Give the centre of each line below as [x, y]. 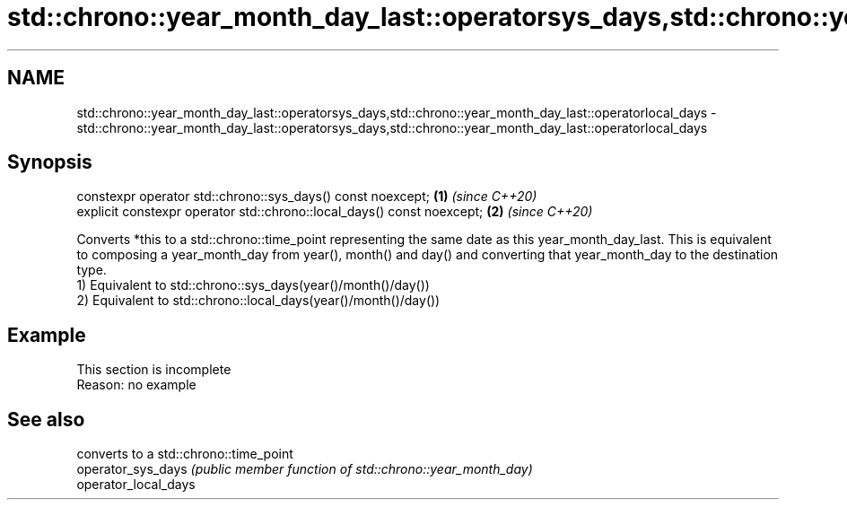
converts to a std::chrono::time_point [185, 454]
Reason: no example [136, 385]
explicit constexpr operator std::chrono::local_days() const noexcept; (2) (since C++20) [335, 212]
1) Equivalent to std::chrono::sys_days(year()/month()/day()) [253, 285]
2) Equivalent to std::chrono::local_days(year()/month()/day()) [258, 301]
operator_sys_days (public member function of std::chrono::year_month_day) [305, 469]
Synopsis [50, 162]
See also [46, 419]
